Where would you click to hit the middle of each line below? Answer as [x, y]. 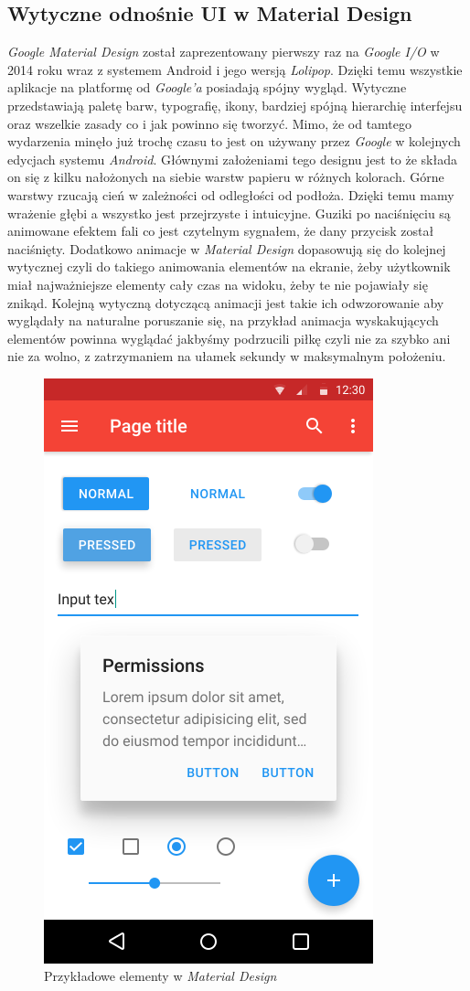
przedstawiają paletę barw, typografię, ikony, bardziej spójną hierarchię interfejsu [235, 105]
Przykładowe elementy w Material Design [160, 976]
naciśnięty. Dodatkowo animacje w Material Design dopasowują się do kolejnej [227, 248]
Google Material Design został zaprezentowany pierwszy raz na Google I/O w [224, 52]
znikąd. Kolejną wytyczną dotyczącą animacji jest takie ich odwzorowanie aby [226, 302]
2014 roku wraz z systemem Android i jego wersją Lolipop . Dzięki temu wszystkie [235, 69]
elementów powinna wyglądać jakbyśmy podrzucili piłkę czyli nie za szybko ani [229, 338]
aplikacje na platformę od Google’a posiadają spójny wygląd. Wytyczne [207, 87]
